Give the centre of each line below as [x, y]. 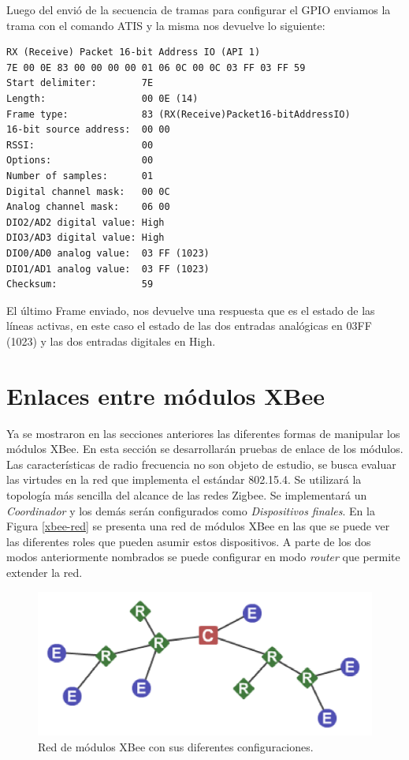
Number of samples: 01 [80, 176]
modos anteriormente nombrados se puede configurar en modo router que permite [203, 557]
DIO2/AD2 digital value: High [86, 222]
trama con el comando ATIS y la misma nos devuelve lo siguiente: [166, 25]
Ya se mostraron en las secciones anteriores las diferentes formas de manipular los [203, 433]
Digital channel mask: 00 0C [88, 191]
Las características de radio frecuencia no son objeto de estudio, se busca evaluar [201, 464]
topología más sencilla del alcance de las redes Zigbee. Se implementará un [187, 494]
